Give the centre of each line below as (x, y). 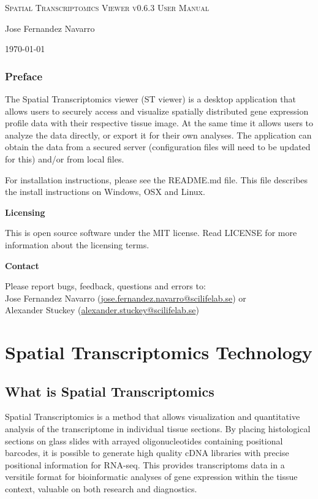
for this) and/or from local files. (65, 158)
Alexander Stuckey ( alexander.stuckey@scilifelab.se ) (102, 310)
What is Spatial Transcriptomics (110, 391)
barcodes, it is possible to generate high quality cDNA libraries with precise (147, 453)
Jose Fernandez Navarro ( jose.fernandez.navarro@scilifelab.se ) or (126, 298)
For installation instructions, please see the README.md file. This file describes (157, 179)
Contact (22, 265)
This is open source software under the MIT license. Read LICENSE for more (151, 233)
